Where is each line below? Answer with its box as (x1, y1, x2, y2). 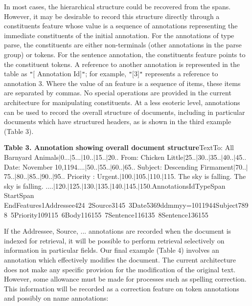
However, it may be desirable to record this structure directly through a (4, 11, 220, 21)
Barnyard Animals (4, 152, 59, 162)
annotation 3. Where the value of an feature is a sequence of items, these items (4, 78, 241, 88)
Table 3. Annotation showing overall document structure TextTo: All (4, 142, 234, 153)
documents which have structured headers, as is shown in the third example (4, 116, 231, 127)
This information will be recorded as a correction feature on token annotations (4, 283, 239, 293)
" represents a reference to (139, 68, 218, 79)
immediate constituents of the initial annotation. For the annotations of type (4, 30, 234, 40)
